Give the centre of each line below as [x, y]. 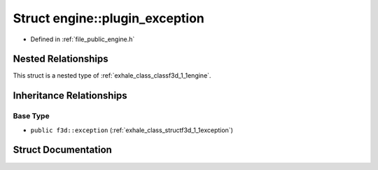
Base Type [31, 116]
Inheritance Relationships [70, 95]
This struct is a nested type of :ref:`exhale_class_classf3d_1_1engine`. [112, 76]
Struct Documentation [62, 150]
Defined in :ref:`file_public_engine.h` [83, 39]
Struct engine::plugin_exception [108, 18]
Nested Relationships [61, 59]
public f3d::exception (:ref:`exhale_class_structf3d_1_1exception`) [132, 130]
